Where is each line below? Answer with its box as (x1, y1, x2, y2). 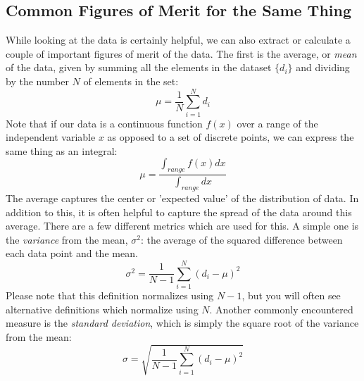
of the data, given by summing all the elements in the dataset (6, 60, 272, 75)
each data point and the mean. (6, 246, 138, 261)
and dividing (296, 60, 350, 75)
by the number (6, 73, 69, 88)
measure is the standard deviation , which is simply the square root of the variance (6, 316, 359, 330)
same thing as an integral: (6, 143, 118, 158)
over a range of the (237, 115, 318, 130)
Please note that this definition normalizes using (6, 288, 214, 303)
